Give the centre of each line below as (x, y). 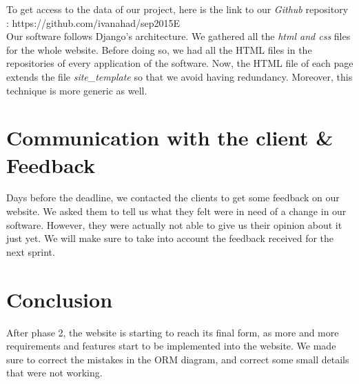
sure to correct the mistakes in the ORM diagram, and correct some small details (178, 359)
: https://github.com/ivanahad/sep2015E (93, 22)
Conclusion (60, 299)
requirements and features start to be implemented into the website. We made (171, 346)
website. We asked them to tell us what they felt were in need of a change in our (176, 211)
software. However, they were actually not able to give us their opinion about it (174, 224)
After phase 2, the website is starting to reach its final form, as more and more (173, 332)
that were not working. (54, 373)
